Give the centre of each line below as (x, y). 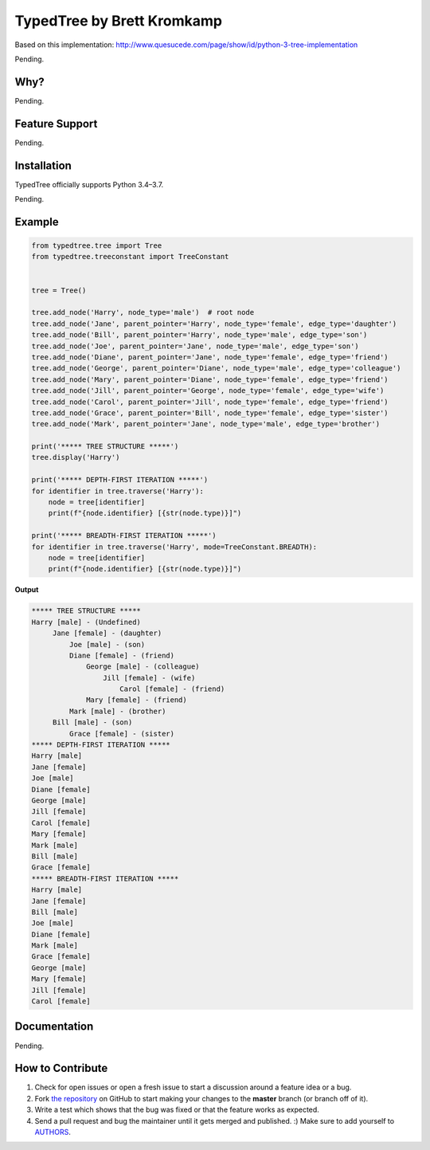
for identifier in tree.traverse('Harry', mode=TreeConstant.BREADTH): (174, 547)
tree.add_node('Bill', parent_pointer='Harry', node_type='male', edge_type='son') (199, 335)
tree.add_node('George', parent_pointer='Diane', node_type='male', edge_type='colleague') (216, 368)
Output (27, 590)
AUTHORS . (53, 1132)
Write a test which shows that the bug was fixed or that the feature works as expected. (177, 1110)
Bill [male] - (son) (92, 722)
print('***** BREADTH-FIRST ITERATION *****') (124, 536)
